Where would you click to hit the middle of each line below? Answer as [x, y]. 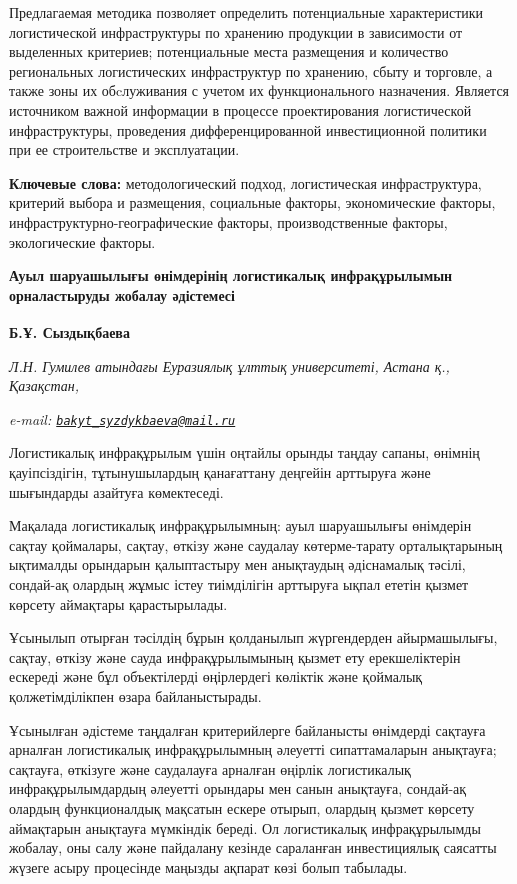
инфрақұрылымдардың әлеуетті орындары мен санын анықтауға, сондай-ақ [238, 788]
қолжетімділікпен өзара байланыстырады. [135, 695]
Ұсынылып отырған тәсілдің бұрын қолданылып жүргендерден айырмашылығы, [253, 637]
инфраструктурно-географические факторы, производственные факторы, [228, 221]
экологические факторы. [82, 241]
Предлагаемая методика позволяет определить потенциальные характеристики [246, 12]
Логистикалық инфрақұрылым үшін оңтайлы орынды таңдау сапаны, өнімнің [244, 452]
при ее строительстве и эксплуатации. [124, 149]
